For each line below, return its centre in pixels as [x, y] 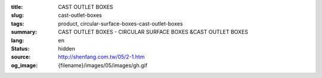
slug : [17, 15]
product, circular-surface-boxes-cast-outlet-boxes [120, 23]
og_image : [24, 65]
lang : [18, 40]
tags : [18, 23]
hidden [67, 48]
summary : [24, 32]
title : [17, 7]
